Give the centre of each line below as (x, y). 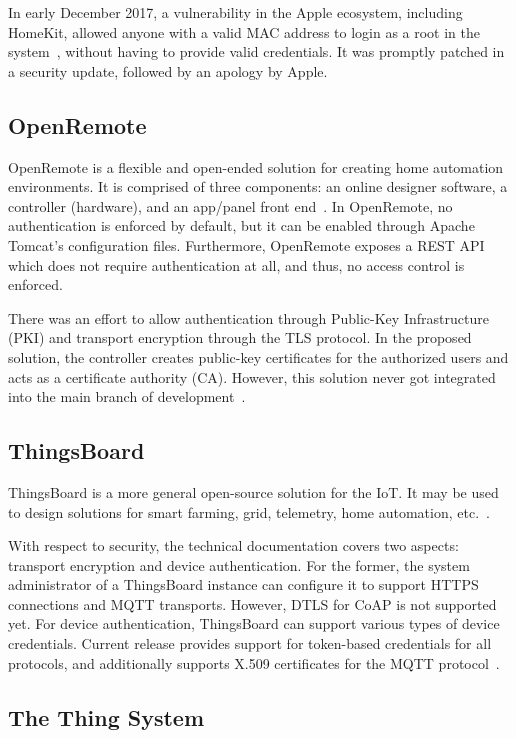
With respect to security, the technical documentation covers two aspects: (233, 545)
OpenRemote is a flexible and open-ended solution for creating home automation (256, 166)
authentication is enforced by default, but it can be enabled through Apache (241, 225)
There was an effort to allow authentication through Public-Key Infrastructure (248, 317)
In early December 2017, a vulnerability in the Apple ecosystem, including (235, 12)
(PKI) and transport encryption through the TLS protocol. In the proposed (240, 337)
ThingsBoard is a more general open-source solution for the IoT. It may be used (253, 491)
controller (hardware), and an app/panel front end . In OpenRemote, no (230, 205)
